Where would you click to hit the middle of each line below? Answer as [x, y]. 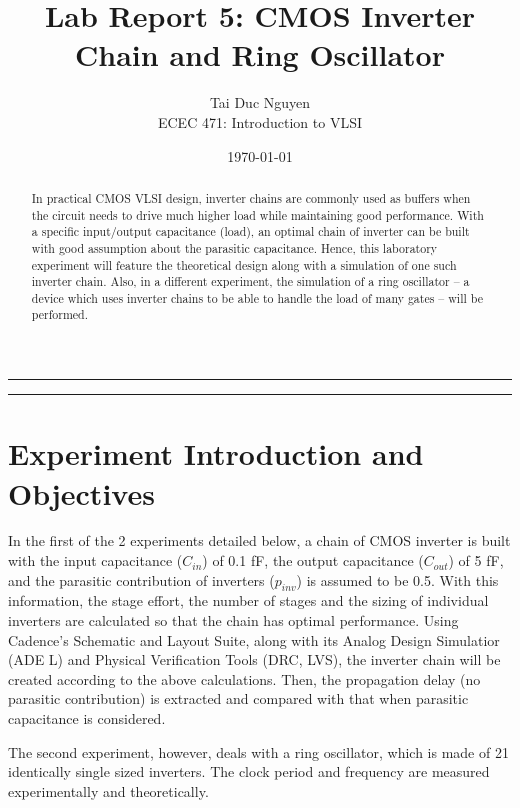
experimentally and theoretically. [108, 790]
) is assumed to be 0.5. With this [397, 579]
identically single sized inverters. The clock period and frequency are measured [249, 771]
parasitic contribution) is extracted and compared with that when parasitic [238, 698]
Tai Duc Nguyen [260, 102]
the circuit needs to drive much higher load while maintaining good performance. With [257, 214]
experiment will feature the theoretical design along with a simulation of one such [244, 264]
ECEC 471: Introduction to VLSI [260, 121]
